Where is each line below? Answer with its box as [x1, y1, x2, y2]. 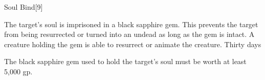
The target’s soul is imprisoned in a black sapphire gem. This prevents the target [4, 18, 258, 29]
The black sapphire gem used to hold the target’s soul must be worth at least [4, 56, 247, 67]
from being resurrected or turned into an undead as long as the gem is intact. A [4, 29, 255, 39]
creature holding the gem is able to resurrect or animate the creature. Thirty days [4, 38, 261, 49]
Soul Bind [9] [4, 2, 43, 12]
